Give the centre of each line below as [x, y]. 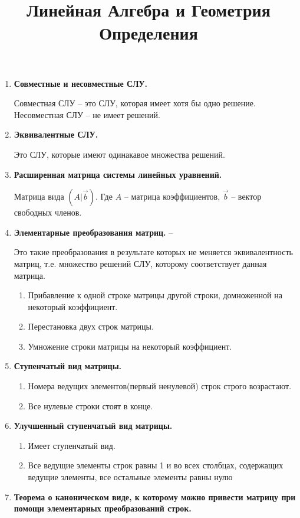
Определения [149, 33]
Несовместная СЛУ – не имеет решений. [87, 114]
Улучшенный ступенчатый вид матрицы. [93, 426]
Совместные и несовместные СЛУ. [81, 83]
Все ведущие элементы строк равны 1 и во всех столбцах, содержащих [156, 465]
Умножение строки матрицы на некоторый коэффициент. [130, 346]
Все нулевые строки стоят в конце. [90, 405]
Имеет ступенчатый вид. [72, 445]
